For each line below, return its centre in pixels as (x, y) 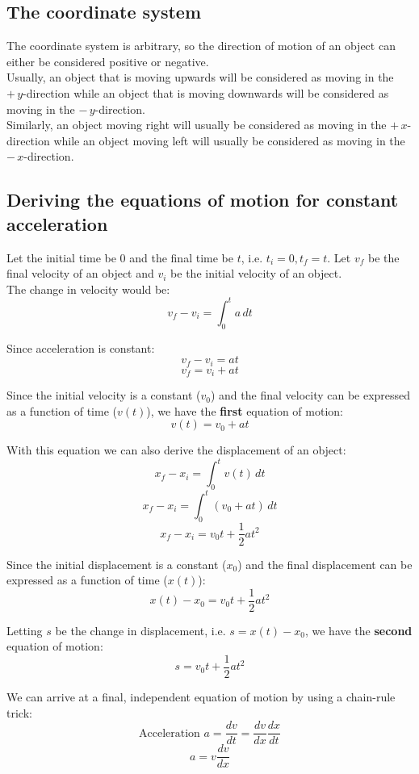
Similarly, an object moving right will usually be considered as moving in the (197, 125)
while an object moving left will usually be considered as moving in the (229, 140)
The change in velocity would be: (88, 289)
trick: (19, 712)
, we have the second (358, 630)
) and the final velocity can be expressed (310, 395)
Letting (25, 630)
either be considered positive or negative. (108, 61)
